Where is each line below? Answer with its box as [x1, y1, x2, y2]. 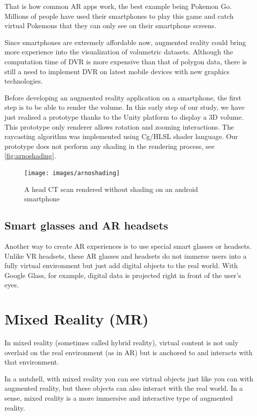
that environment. [4, 357, 59, 367]
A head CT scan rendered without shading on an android [24, 184, 198, 194]
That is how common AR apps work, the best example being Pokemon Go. [4, 1, 232, 11]
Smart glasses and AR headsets [4, 218, 169, 233]
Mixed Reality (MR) [4, 309, 149, 329]
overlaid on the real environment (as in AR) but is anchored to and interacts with [4, 347, 253, 357]
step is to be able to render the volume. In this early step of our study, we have [4, 102, 245, 112]
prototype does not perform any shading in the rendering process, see [4, 140, 214, 151]
